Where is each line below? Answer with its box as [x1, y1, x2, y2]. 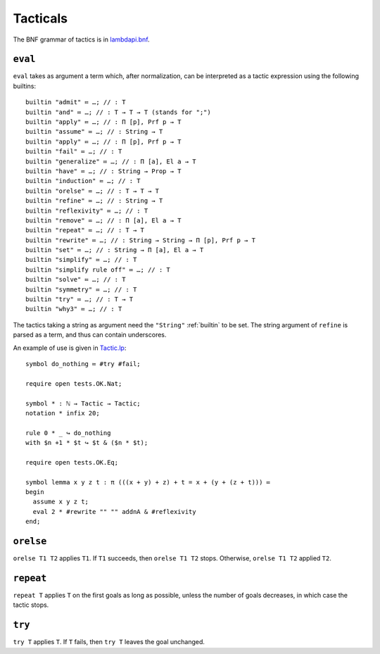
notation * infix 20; [25, 409, 100, 417]
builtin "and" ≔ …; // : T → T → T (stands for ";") [25, 108, 211, 116]
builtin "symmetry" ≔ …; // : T [25, 285, 137, 294]
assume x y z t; [32, 498, 89, 506]
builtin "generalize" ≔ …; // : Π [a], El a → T [25, 157, 196, 165]
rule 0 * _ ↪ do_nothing [25, 429, 111, 436]
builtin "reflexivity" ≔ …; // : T [25, 206, 148, 215]
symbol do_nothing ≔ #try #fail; [25, 360, 141, 367]
